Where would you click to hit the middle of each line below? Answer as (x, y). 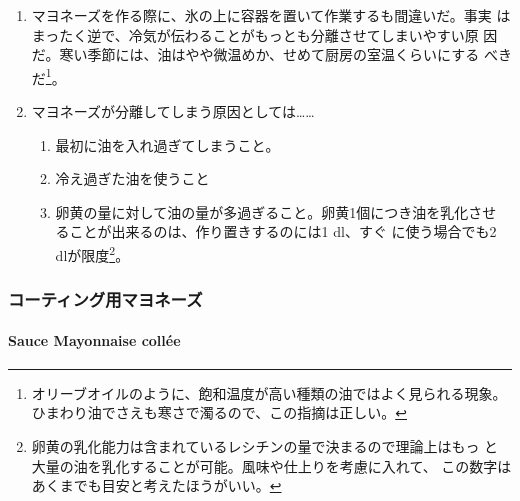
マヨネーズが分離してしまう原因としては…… (173, 111)
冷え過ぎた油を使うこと (132, 178)
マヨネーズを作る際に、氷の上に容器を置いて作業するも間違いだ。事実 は (271, 15)
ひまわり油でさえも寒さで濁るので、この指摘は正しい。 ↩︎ (219, 412)
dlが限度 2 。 (92, 253)
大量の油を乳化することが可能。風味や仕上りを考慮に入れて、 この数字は (271, 465)
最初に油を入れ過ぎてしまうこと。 (167, 144)
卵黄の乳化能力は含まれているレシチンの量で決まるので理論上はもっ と (265, 446)
